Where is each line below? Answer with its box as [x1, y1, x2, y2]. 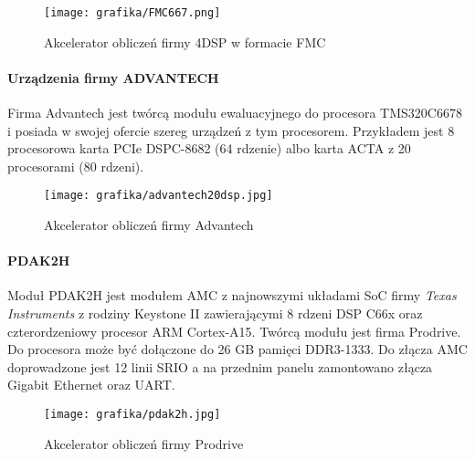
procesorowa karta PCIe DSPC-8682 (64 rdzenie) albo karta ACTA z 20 [7, 139, 411, 158]
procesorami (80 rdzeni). [7, 156, 144, 175]
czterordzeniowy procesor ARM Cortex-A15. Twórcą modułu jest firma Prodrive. [7, 321, 461, 340]
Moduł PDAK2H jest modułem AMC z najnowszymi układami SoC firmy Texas [7, 286, 457, 305]
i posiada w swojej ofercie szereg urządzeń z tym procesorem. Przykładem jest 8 [7, 120, 455, 140]
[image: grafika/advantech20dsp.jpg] [44, 189, 273, 203]
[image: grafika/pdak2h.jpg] [44, 408, 221, 422]
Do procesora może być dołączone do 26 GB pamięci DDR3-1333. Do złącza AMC [7, 339, 468, 359]
